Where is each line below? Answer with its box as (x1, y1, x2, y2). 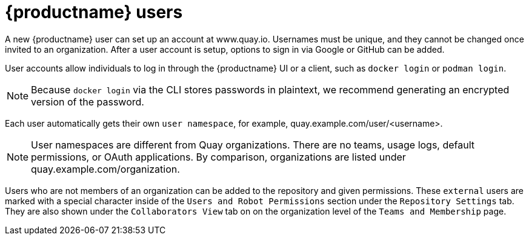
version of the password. (31, 95, 144, 108)
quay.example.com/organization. (31, 162, 180, 175)
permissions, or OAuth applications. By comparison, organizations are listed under (31, 150, 406, 163)
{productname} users (5, 2, 183, 22)
